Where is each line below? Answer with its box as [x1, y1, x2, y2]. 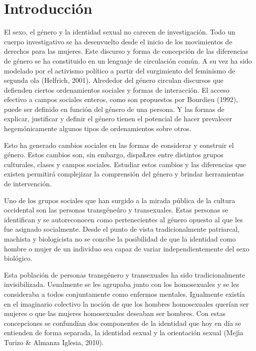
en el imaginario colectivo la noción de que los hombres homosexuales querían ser [4, 298, 249, 309]
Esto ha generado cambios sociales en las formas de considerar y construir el [4, 140, 234, 150]
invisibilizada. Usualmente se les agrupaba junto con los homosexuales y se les [4, 279, 239, 289]
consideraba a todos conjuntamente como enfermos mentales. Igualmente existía [4, 288, 245, 299]
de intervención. [4, 178, 52, 189]
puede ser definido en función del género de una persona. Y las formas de [4, 104, 224, 114]
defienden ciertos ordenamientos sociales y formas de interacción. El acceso [4, 84, 229, 95]
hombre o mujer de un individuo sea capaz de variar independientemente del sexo [4, 243, 250, 253]
